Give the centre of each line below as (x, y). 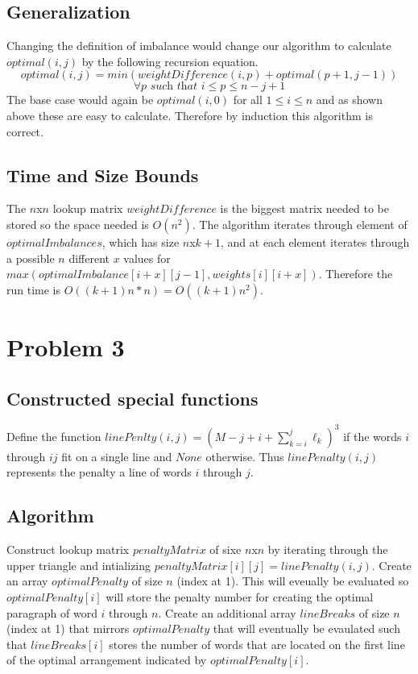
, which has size (141, 241)
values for (147, 258)
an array (27, 581)
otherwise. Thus (245, 456)
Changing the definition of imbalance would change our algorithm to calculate (199, 46)
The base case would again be (80, 100)
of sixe (226, 549)
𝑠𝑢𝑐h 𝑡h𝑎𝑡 (174, 87)
